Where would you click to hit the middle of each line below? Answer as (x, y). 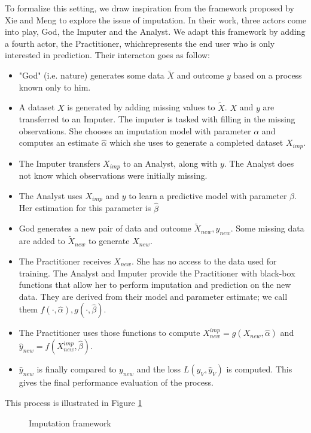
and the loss (159, 369)
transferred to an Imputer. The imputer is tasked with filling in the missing (157, 119)
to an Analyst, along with (170, 163)
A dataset (37, 107)
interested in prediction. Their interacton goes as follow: (107, 55)
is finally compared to (77, 369)
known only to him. (55, 87)
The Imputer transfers (60, 163)
